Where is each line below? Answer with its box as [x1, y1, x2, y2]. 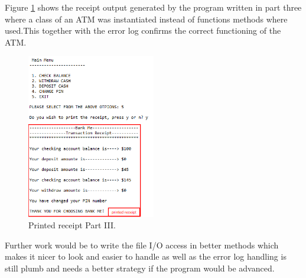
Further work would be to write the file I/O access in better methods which [5, 238, 279, 251]
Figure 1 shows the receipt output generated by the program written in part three [5, 1, 302, 13]
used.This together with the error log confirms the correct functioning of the [5, 24, 281, 37]
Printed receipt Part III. [28, 219, 116, 231]
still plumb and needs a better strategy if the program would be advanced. [5, 261, 275, 274]
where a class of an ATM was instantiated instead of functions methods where [5, 12, 288, 25]
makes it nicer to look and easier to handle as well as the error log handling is [5, 250, 287, 263]
